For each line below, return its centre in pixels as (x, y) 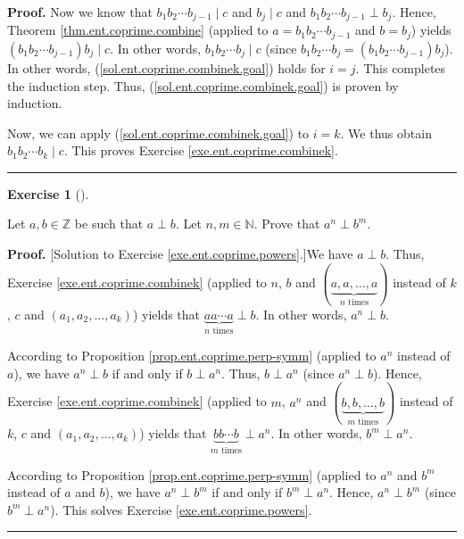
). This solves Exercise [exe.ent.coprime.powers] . (181, 509)
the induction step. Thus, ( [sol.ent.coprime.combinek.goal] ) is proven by (203, 85)
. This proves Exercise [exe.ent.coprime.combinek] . (201, 150)
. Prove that (287, 224)
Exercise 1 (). (48, 193)
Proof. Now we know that (80, 12)
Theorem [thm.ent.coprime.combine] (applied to (138, 30)
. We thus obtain (386, 133)
